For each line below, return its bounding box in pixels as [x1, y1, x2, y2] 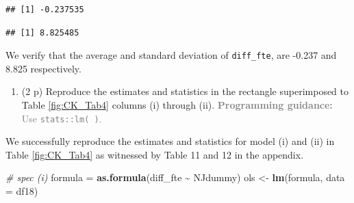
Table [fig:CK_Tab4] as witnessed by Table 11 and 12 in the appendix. [5, 147, 304, 161]
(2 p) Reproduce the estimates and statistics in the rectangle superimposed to [21, 84, 349, 98]
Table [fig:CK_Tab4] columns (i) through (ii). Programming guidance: [21, 98, 333, 112]
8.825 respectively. [5, 61, 81, 75]
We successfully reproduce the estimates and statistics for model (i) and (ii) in [5, 134, 335, 148]
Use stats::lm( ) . [21, 111, 102, 125]
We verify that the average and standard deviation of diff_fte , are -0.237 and [5, 48, 337, 62]
